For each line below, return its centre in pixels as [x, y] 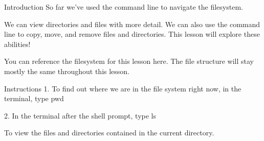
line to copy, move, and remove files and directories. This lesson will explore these [132, 34]
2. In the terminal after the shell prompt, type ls [80, 115]
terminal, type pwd [34, 98]
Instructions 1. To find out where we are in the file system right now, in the [123, 88]
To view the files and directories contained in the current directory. [109, 133]
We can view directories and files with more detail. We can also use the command [132, 24]
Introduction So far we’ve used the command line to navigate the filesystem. [124, 7]
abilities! [17, 44]
